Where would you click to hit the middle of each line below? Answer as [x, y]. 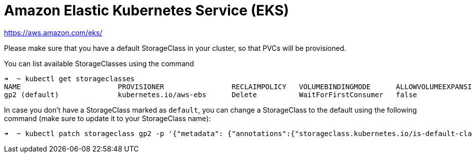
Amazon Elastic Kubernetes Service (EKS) [146, 10]
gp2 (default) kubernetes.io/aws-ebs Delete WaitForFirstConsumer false [211, 94]
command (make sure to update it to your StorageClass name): [107, 118]
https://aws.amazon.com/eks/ [53, 32]
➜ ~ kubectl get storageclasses [69, 78]
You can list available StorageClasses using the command [99, 63]
